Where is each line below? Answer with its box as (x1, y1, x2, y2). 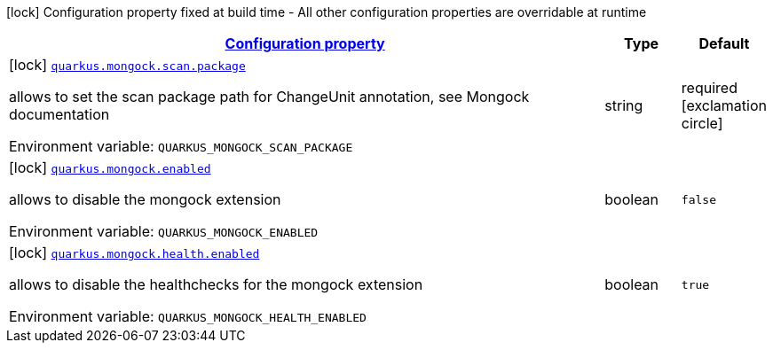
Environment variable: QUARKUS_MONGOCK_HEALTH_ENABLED (9, 307, 367, 325)
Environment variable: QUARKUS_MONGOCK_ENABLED (9, 222, 319, 240)
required (681, 79, 738, 97)
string (604, 97, 643, 114)
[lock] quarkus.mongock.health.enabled (9, 244, 260, 261)
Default (698, 35, 750, 52)
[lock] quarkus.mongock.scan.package (9, 56, 246, 74)
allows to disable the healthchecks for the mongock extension (9, 276, 423, 293)
